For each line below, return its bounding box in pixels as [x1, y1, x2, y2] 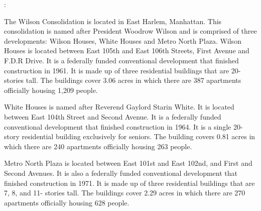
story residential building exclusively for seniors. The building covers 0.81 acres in [4, 131, 255, 142]
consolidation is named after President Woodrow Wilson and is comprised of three [4, 26, 257, 36]
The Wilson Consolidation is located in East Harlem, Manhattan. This [4, 16, 222, 26]
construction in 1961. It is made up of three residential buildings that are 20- [4, 65, 241, 75]
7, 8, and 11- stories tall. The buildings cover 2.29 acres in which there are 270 [4, 187, 245, 198]
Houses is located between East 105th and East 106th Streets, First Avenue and [4, 45, 249, 56]
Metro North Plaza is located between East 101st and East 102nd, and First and [4, 158, 252, 168]
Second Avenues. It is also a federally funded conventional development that [4, 167, 237, 178]
